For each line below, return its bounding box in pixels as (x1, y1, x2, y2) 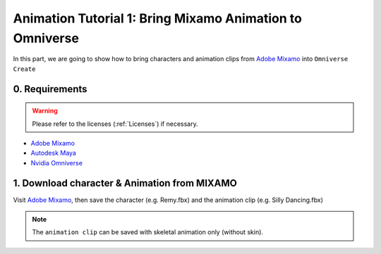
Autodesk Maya (30, 148, 77, 158)
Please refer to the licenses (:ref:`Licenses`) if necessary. (32, 120, 198, 128)
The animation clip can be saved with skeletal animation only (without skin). (32, 228, 264, 236)
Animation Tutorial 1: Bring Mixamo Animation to (13, 11, 303, 26)
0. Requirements (13, 83, 87, 95)
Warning (32, 106, 58, 115)
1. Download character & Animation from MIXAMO (13, 177, 238, 189)
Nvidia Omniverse (30, 158, 83, 167)
